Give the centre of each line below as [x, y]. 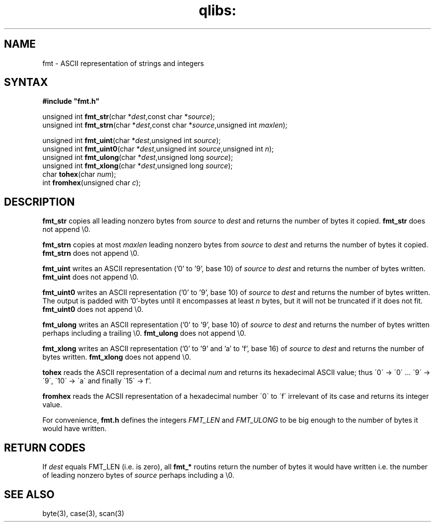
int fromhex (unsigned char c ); [92, 183]
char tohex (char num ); [79, 174]
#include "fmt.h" [71, 101]
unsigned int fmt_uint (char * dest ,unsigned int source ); [132, 141]
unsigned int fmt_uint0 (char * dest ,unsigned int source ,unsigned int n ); [158, 149]
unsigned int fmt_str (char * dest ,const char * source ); [129, 117]
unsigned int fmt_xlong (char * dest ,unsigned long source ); [138, 166]
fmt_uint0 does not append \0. [93, 309]
